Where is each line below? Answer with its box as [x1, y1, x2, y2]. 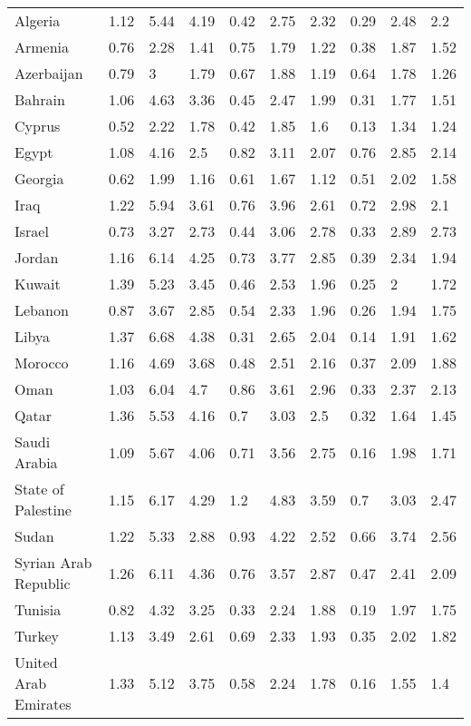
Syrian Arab [14, 552, 92, 573]
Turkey [14, 625, 59, 646]
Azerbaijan [14, 63, 83, 83]
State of [14, 478, 64, 499]
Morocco [14, 352, 69, 373]
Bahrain [14, 89, 65, 110]
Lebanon [14, 299, 69, 320]
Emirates [14, 693, 72, 714]
